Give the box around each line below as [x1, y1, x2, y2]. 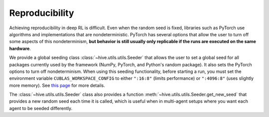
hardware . [9, 45, 31, 52]
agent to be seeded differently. [9, 105, 73, 111]
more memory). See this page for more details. [9, 82, 106, 88]
